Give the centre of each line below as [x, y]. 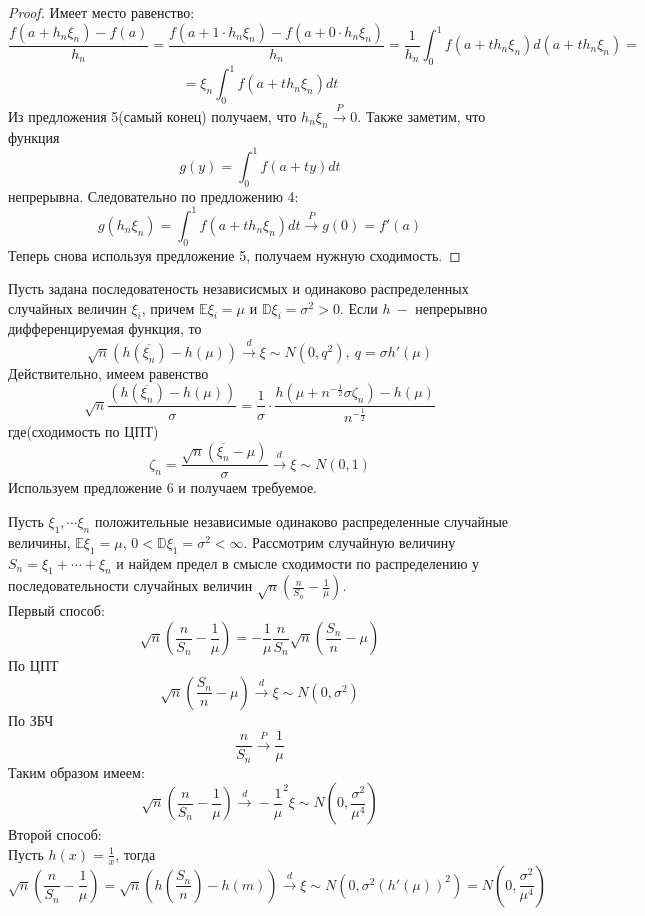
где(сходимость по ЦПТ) [83, 431]
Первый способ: [56, 610]
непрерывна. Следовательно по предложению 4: [153, 195]
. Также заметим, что [421, 115]
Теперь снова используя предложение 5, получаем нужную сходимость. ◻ [234, 254]
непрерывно [451, 307]
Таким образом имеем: [76, 771]
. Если [358, 307]
